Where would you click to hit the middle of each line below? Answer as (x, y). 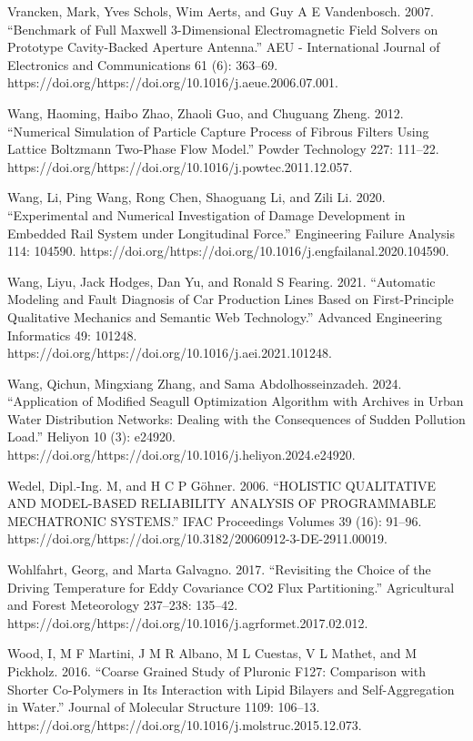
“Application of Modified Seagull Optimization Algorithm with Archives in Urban (236, 401)
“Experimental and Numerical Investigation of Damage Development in (206, 214)
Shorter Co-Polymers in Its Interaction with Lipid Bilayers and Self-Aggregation (231, 689)
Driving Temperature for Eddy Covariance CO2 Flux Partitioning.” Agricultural (231, 587)
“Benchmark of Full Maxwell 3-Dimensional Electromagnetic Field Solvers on (223, 29)
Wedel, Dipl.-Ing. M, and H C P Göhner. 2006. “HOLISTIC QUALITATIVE (221, 485)
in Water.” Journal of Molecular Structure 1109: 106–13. (164, 707)
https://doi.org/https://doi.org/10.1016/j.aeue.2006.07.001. (173, 82)
